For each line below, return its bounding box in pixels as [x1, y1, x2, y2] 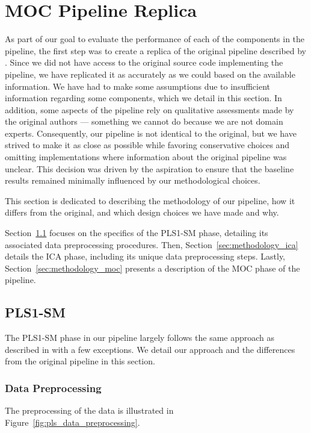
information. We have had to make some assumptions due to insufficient [5, 79, 271, 92]
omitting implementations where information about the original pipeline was [5, 151, 287, 163]
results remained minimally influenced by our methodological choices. [5, 174, 260, 187]
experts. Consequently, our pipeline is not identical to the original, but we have [5, 126, 297, 139]
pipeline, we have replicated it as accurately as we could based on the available [5, 67, 295, 80]
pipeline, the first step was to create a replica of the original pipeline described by [5, 44, 307, 57]
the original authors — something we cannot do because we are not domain [5, 115, 283, 128]
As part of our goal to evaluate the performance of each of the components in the [5, 33, 305, 45]
